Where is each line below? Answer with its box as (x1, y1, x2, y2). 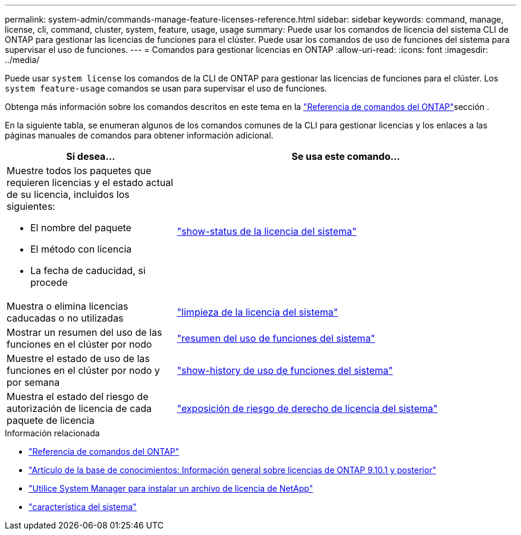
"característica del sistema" (29, 502, 137, 512)
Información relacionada (5, 428, 100, 438)
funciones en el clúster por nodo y (7, 364, 160, 376)
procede (30, 276, 68, 288)
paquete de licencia (7, 414, 95, 426)
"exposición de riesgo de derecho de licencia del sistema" (177, 402, 438, 414)
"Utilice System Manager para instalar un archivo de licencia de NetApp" (29, 483, 313, 493)
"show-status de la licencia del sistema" (177, 225, 357, 237)
